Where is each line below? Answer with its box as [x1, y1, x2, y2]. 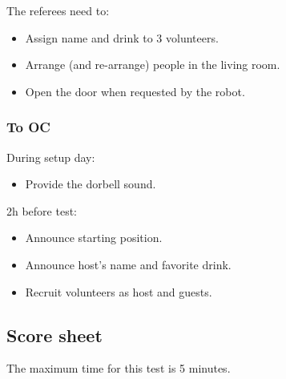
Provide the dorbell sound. [25, 175, 156, 192]
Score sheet [6, 322, 103, 347]
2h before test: [6, 202, 78, 219]
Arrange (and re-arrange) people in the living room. [25, 56, 280, 73]
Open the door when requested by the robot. [25, 83, 245, 99]
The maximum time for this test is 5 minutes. [6, 360, 231, 377]
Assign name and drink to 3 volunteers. [25, 29, 219, 46]
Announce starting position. [25, 229, 163, 246]
